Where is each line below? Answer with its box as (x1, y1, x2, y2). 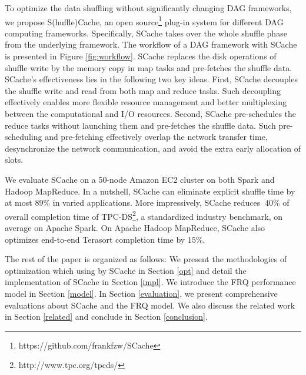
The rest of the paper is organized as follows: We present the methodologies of (5, 253, 287, 265)
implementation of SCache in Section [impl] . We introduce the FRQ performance (5, 276, 296, 288)
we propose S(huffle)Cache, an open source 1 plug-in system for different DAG (5, 14, 284, 28)
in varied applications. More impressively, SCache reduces (52, 196, 261, 209)
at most (5, 196, 32, 209)
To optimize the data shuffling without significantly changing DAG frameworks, (5, 2, 292, 14)
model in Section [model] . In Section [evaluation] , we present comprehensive (5, 287, 278, 299)
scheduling (5, 130, 42, 143)
